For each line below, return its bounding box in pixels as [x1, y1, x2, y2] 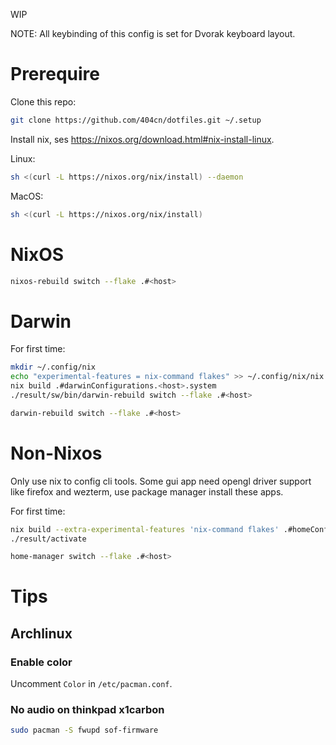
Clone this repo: [10, 95, 77, 108]
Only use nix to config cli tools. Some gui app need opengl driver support [10, 475, 312, 487]
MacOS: [10, 190, 44, 202]
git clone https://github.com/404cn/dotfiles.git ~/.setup [10, 115, 262, 125]
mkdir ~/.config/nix [10, 362, 97, 373]
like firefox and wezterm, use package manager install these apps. [10, 485, 284, 498]
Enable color [10, 655, 73, 669]
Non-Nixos [10, 442, 103, 464]
